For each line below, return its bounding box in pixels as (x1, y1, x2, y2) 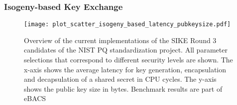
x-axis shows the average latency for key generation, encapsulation (24, 64, 227, 74)
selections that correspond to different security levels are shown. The (24, 54, 233, 65)
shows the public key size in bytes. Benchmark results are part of (24, 83, 223, 94)
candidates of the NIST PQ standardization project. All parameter (24, 45, 228, 55)
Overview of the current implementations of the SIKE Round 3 (24, 35, 217, 45)
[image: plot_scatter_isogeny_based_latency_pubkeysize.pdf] (24, 21, 231, 28)
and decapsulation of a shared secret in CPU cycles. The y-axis (24, 74, 217, 84)
